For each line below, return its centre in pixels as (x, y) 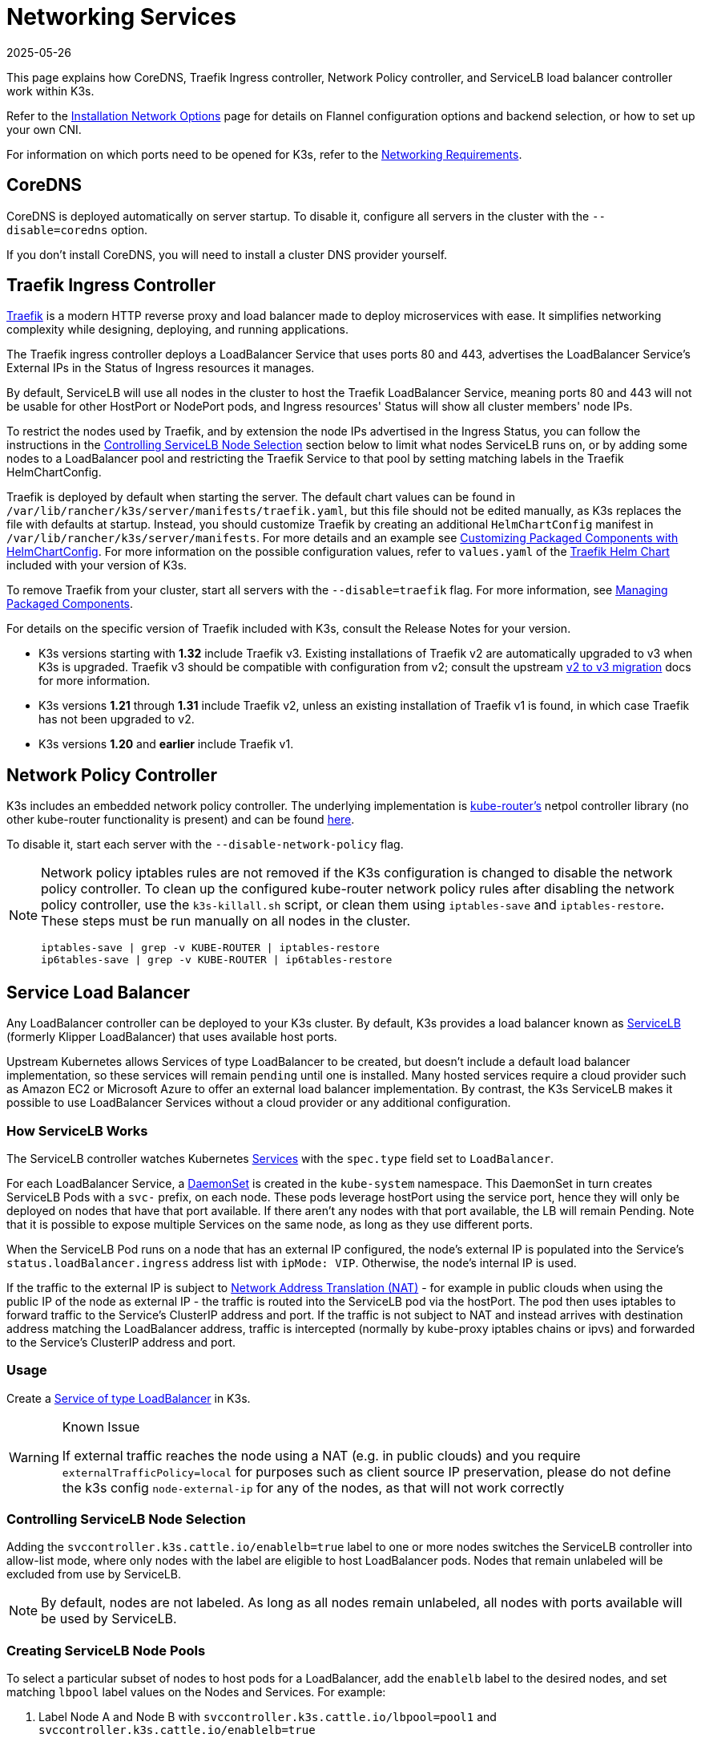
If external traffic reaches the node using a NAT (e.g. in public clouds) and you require (321, 1455)
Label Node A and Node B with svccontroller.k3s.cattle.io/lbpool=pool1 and (268, 1717)
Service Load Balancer (99, 992)
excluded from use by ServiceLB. (94, 1574)
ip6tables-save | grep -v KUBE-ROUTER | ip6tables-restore (217, 960)
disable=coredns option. (77, 229)
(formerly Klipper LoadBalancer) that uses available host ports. (172, 1037)
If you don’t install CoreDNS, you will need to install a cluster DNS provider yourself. (227, 254)
